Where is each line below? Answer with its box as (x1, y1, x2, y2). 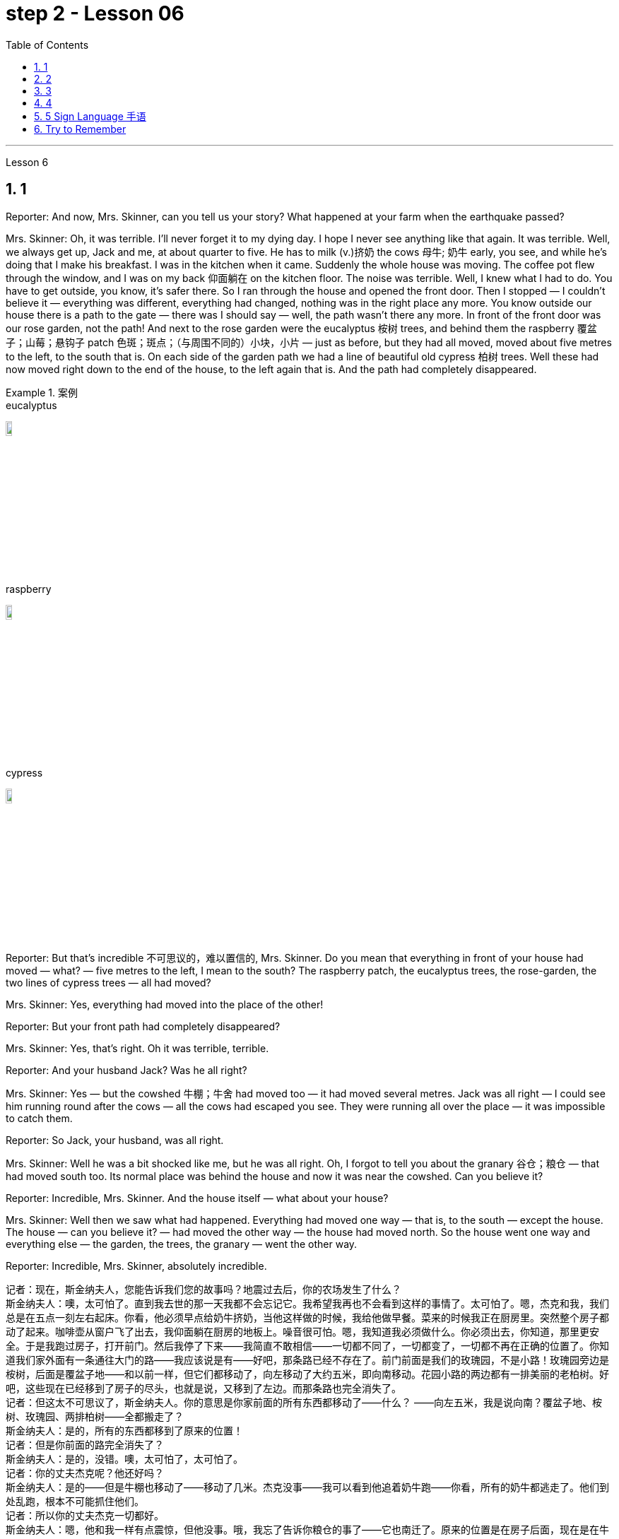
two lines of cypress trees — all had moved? (6, 977, 211, 989)
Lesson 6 (6, 155, 49, 168)
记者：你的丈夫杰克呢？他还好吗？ (6, 1467, 164, 1480)
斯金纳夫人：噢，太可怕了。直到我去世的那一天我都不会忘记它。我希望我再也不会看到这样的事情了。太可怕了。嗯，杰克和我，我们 (6, 1297, 609, 1310)
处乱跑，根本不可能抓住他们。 (6, 1495, 144, 1508)
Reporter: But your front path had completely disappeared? (6, 1020, 281, 1033)
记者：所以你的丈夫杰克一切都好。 (6, 1509, 164, 1522)
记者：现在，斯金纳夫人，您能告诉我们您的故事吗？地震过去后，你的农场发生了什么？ (6, 1283, 401, 1296)
